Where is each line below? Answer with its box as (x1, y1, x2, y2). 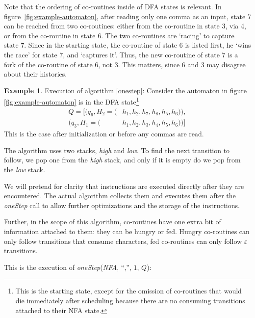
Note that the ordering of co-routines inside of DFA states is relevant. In (4, 1, 222, 11)
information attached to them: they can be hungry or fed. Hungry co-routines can (4, 226, 250, 236)
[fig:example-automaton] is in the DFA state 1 (4, 95, 139, 106)
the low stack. (4, 164, 45, 175)
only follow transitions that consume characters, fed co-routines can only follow (4, 236, 242, 246)
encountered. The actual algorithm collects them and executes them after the (4, 190, 236, 201)
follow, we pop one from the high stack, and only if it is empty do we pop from (4, 155, 241, 165)
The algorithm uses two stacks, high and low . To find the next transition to (4, 145, 230, 155)
